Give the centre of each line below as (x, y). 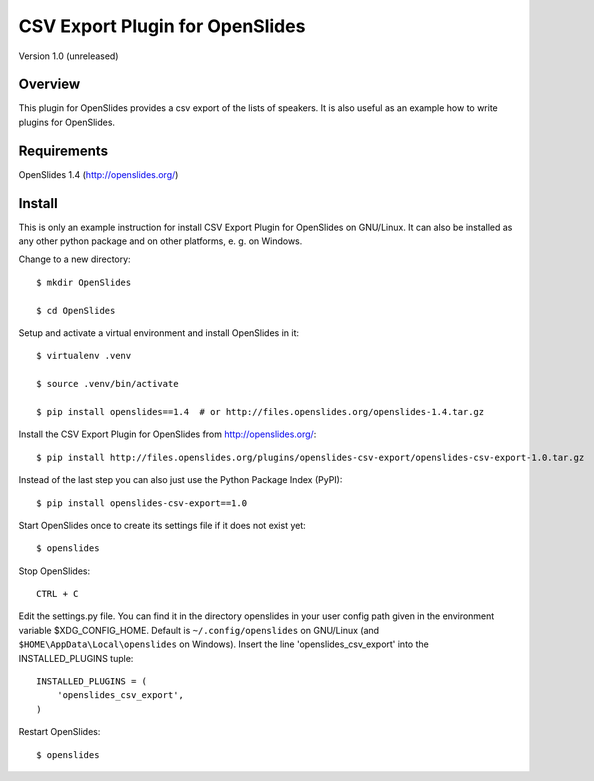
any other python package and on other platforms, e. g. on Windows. (160, 241)
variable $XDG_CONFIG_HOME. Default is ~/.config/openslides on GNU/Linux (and (199, 630)
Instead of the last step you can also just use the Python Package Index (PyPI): (180, 480)
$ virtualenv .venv (84, 356)
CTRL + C (57, 594)
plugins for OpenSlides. (66, 122)
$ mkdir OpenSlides (84, 282)
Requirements (63, 150)
